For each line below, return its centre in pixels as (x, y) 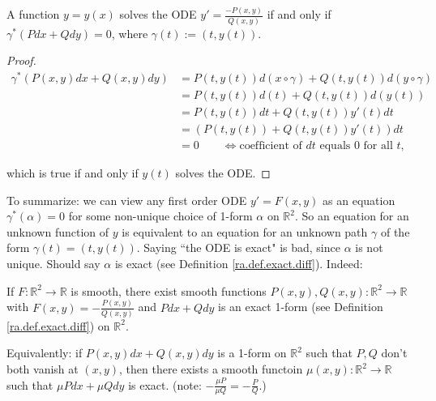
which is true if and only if (73, 173)
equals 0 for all (356, 146)
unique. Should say (53, 264)
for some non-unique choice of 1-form (160, 216)
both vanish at (43, 369)
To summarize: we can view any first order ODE (127, 200)
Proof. (21, 60)
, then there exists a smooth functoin (211, 369)
